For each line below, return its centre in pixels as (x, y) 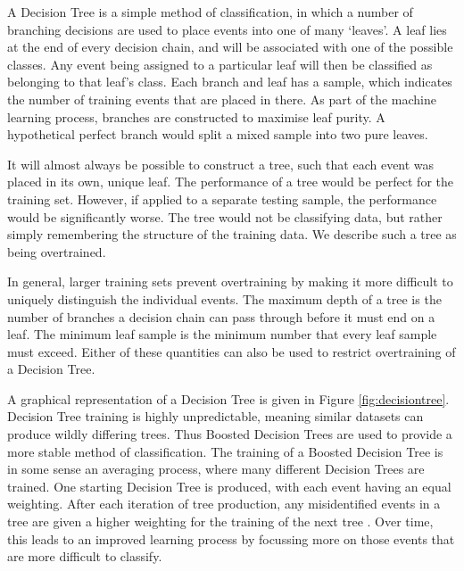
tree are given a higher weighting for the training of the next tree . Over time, (220, 521)
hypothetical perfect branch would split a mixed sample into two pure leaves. (218, 134)
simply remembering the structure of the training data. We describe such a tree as (232, 234)
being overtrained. (57, 251)
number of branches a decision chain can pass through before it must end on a (221, 316)
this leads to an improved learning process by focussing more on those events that (231, 538)
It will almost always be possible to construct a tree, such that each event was (221, 164)
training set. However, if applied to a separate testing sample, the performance (222, 199)
